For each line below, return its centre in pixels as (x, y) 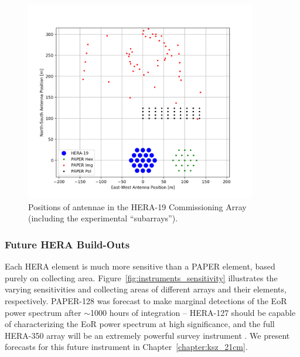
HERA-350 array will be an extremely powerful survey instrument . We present (147, 335)
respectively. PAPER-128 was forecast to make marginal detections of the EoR (146, 300)
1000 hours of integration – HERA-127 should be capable (193, 312)
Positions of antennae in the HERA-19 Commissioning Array (137, 206)
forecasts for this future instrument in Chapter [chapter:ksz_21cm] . (126, 347)
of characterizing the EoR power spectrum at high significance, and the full (140, 324)
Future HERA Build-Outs (67, 244)
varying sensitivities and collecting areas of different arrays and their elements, (146, 289)
